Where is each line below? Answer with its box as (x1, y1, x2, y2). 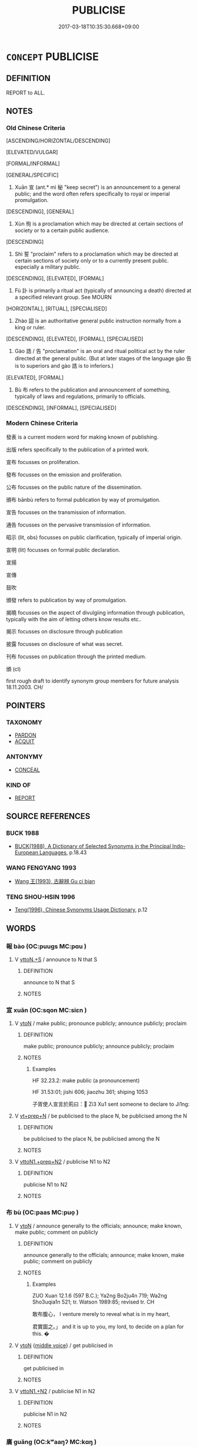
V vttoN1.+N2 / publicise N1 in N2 (14, 1387, 96, 1394)
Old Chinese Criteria (6, 124, 66, 132)
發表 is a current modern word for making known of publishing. (6, 433, 159, 440)
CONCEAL (14, 766, 40, 773)
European (14, 848, 38, 856)
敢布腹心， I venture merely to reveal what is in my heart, (32, 1310, 171, 1317)
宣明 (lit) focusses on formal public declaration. (6, 546, 121, 553)
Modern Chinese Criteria (6, 419, 78, 427)
